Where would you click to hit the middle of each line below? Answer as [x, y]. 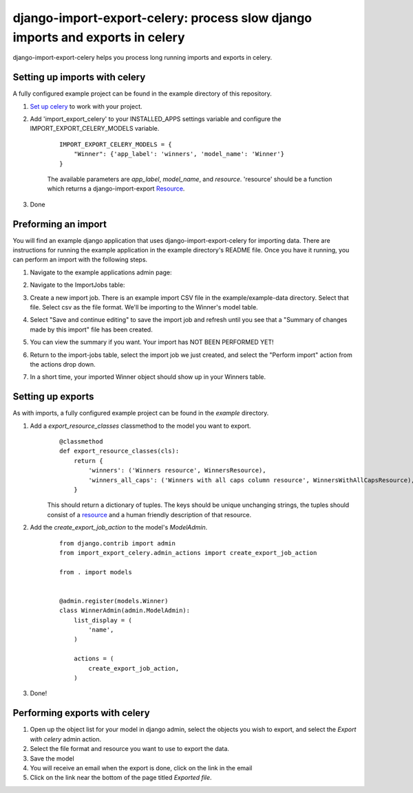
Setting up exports [53, 396]
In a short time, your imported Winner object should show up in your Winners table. [148, 377]
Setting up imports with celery [79, 77]
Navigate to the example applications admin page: [101, 272]
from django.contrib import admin [117, 543]
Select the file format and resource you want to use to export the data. [130, 749]
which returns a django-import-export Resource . [116, 188]
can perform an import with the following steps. [80, 260]
